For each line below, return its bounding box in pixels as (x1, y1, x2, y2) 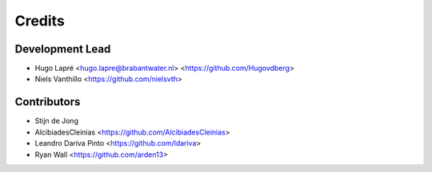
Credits (14, 12, 66, 29)
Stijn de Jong (34, 116, 79, 126)
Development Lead (14, 42, 111, 56)
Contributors (14, 96, 81, 109)
